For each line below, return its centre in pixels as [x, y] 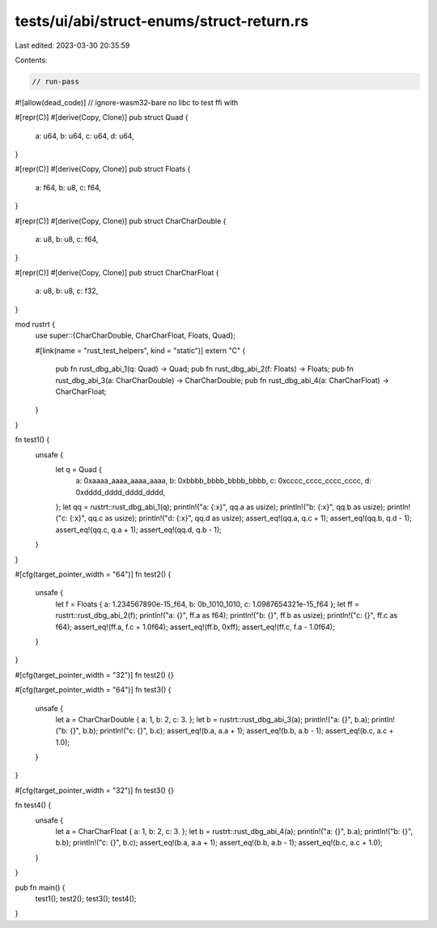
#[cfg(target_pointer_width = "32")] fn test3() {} [94, 790]
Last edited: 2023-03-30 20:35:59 [72, 45]
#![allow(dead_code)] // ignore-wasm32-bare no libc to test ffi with [127, 102]
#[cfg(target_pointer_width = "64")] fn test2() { [93, 574]
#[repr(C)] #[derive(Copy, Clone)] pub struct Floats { [103, 169]
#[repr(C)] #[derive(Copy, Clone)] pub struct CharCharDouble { [121, 221]
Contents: [31, 60]
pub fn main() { [40, 888]
